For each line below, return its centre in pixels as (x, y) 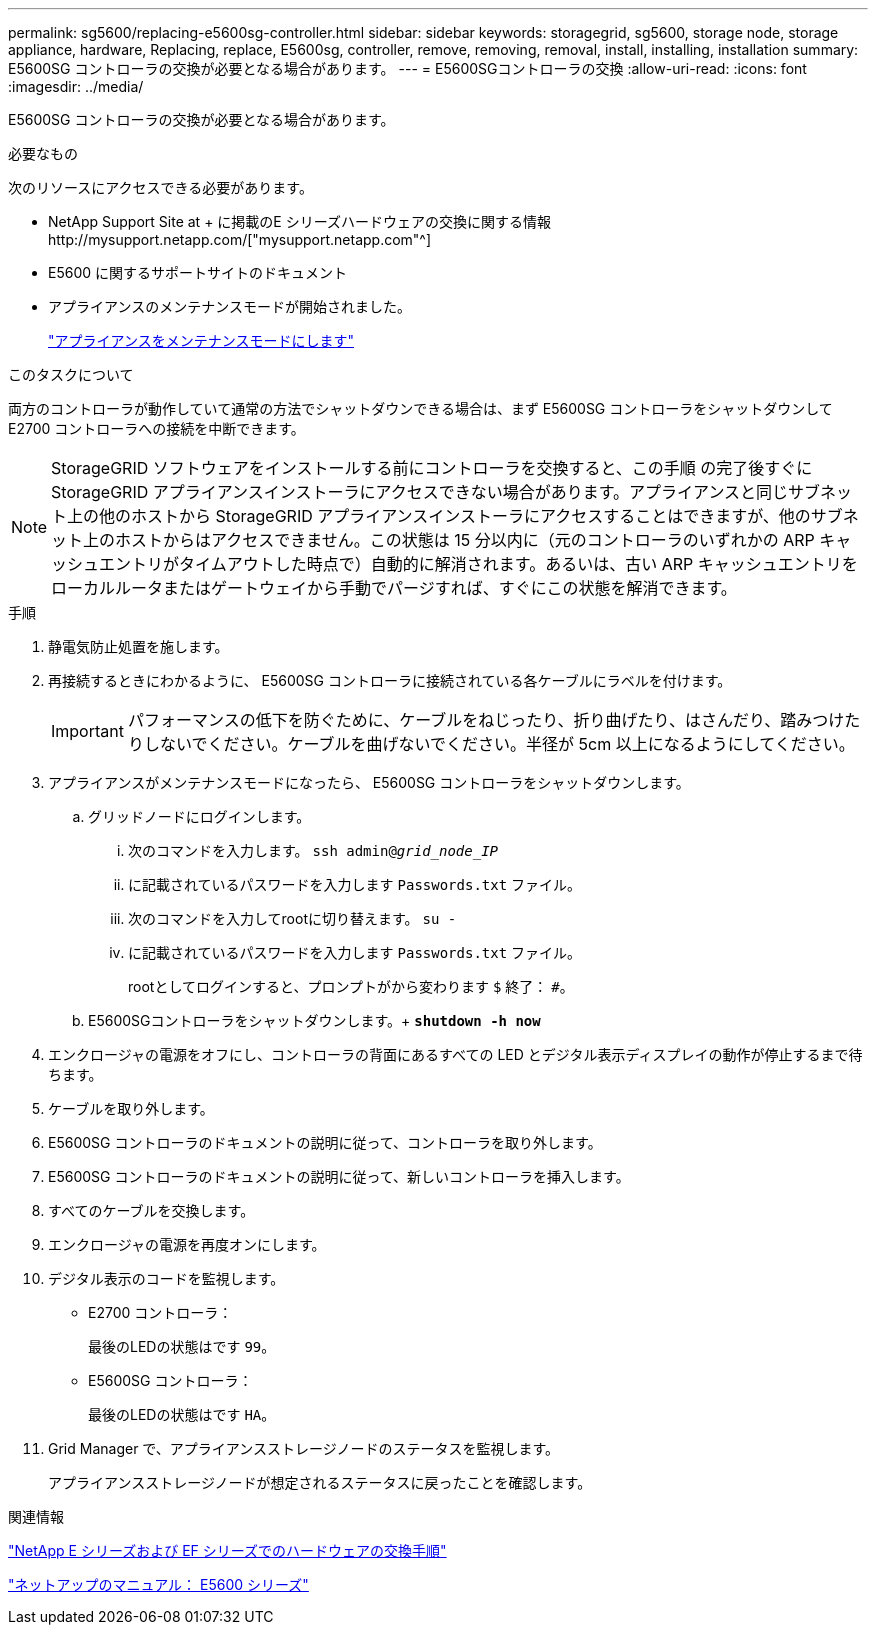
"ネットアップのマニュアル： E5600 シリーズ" (158, 1584)
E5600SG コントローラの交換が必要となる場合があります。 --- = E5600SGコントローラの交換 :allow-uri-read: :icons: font (407, 68)
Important (87, 731)
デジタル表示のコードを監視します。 (166, 1278)
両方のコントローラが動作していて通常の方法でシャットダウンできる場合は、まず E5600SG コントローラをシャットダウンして (420, 408)
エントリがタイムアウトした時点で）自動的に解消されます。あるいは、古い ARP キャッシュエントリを (478, 564)
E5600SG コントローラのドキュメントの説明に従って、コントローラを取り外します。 (325, 1142)
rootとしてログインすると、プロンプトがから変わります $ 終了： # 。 (351, 986)
